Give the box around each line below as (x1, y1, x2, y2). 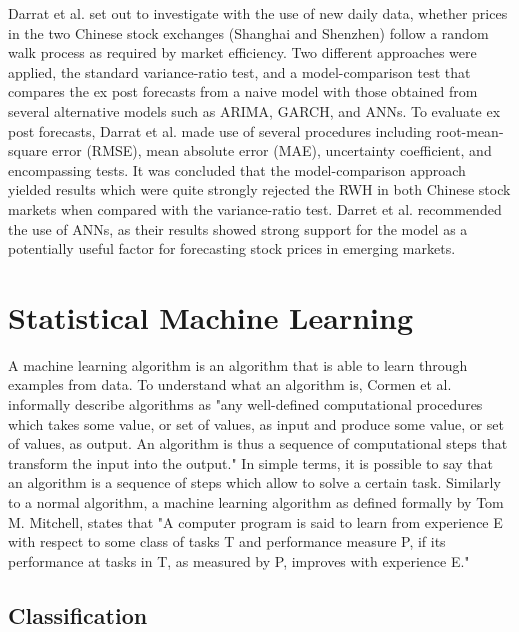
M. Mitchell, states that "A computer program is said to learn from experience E (8, 511, 503, 532)
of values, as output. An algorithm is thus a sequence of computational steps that (8, 433, 508, 454)
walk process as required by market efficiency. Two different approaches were (8, 42, 477, 63)
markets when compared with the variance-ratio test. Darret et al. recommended (8, 198, 502, 219)
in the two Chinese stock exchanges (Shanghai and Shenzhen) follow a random (8, 22, 489, 43)
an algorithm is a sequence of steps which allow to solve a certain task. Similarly (8, 472, 501, 493)
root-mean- (436, 120, 504, 141)
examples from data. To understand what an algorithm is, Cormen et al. (8, 374, 452, 395)
